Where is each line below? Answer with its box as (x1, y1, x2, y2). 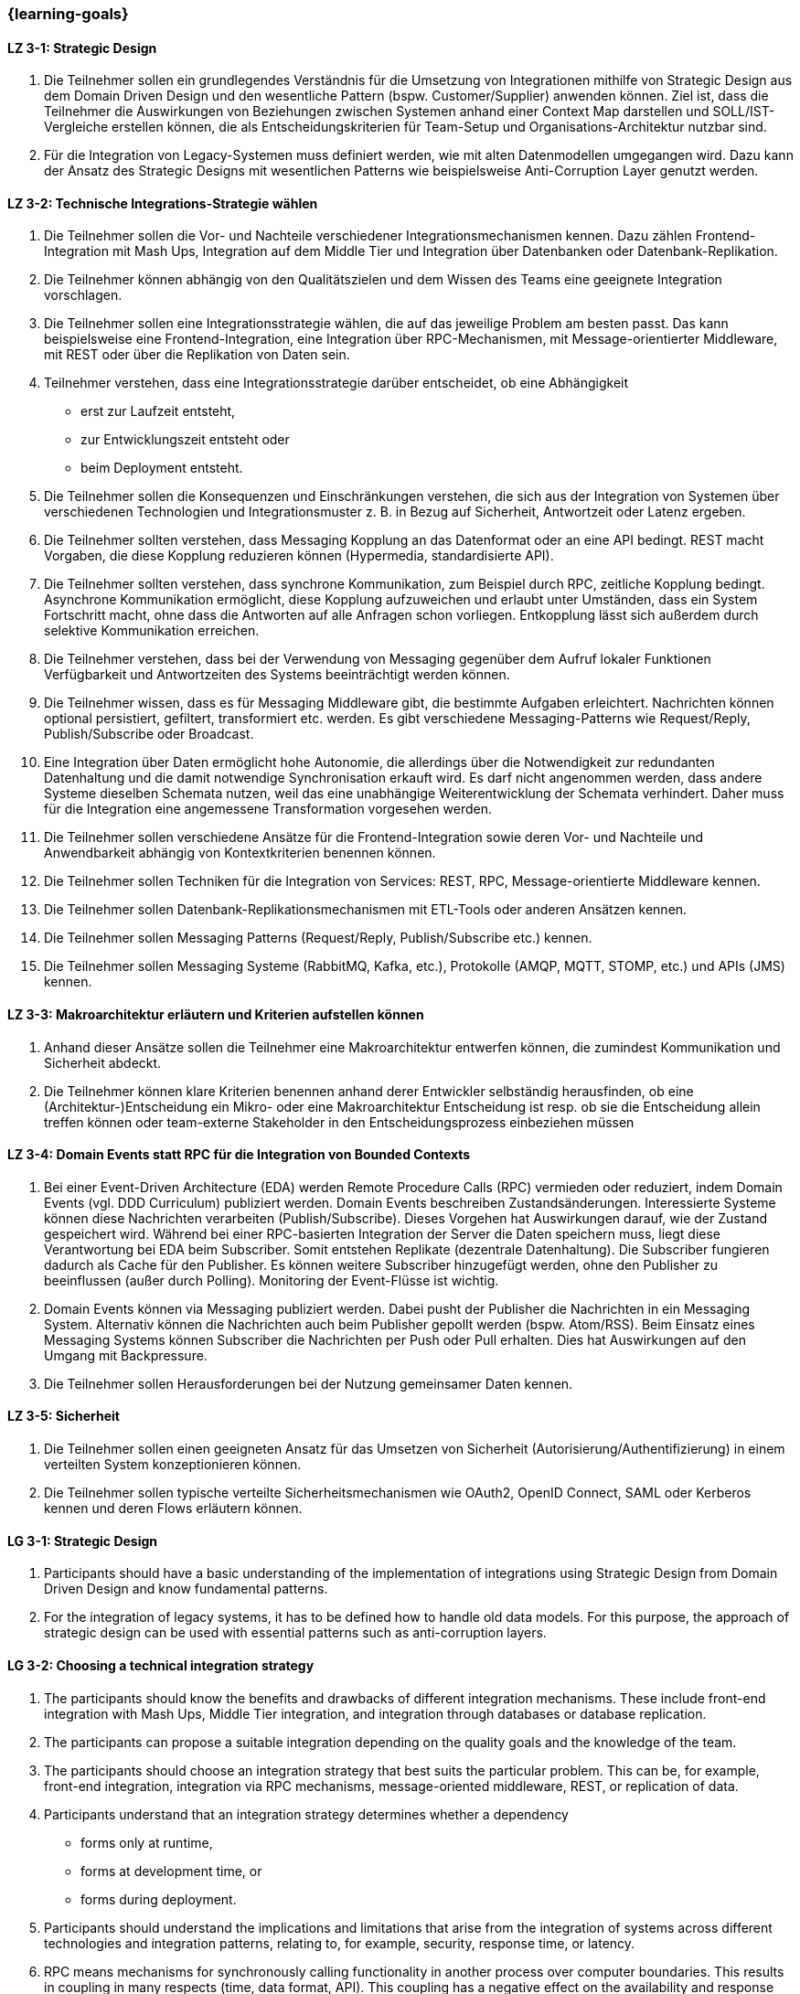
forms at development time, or (80, 1862, 262, 1879)
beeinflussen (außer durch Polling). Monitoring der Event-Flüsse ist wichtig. (44, 1272, 499, 1288)
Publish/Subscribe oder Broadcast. (44, 726, 254, 742)
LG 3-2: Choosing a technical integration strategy (7, 1657, 315, 1673)
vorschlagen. (44, 287, 123, 304)
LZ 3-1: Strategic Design (7, 39, 157, 56)
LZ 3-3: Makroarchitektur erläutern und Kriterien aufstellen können (7, 1007, 424, 1023)
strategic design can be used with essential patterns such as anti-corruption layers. (44, 1625, 547, 1641)
